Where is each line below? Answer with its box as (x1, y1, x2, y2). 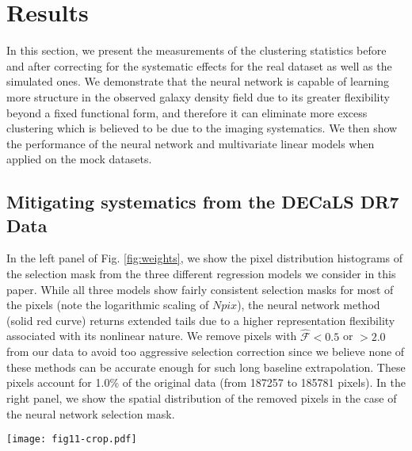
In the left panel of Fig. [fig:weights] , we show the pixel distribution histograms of (6, 250, 403, 266)
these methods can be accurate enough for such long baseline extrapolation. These (6, 358, 406, 375)
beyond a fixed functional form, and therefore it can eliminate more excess (6, 104, 368, 120)
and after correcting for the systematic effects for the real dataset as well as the (6, 57, 392, 74)
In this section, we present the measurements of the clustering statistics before (6, 42, 387, 59)
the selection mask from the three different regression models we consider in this (6, 266, 396, 282)
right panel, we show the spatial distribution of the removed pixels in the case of (6, 390, 397, 407)
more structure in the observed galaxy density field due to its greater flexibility (6, 88, 390, 105)
